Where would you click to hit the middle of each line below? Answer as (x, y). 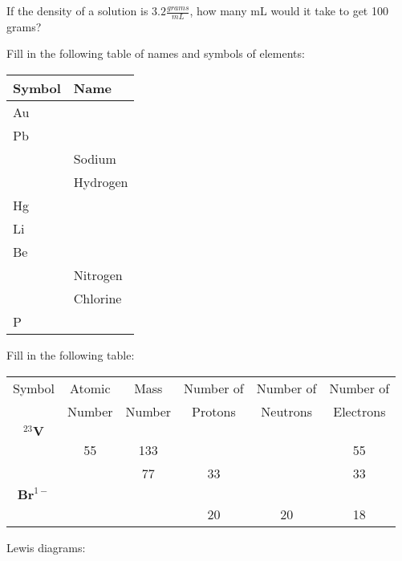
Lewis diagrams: (46, 548)
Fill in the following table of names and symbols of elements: (156, 53)
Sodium (95, 159)
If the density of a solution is (77, 10)
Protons (214, 411)
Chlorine (97, 299)
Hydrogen (101, 182)
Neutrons (286, 411)
